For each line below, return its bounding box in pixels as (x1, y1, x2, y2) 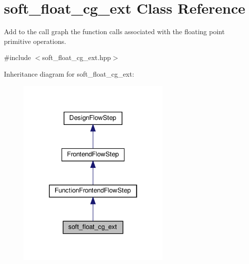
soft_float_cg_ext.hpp (42, 52, 111, 62)
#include (4, 52, 31, 62)
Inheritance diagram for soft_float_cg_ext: (4, 68, 134, 79)
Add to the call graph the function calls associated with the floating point (4, 26, 225, 37)
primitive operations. (4, 36, 66, 46)
